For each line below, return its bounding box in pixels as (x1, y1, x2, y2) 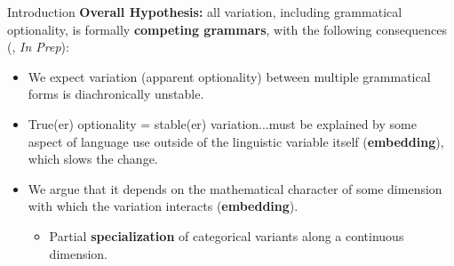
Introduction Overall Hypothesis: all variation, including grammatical (7, 3, 402, 20)
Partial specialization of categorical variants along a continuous (49, 226, 404, 245)
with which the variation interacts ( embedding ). (28, 197, 299, 215)
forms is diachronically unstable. (28, 85, 204, 103)
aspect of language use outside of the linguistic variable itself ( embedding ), (28, 132, 444, 150)
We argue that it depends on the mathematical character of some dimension (28, 179, 442, 197)
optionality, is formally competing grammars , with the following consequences (7, 20, 448, 38)
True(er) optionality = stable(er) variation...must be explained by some (28, 114, 417, 133)
